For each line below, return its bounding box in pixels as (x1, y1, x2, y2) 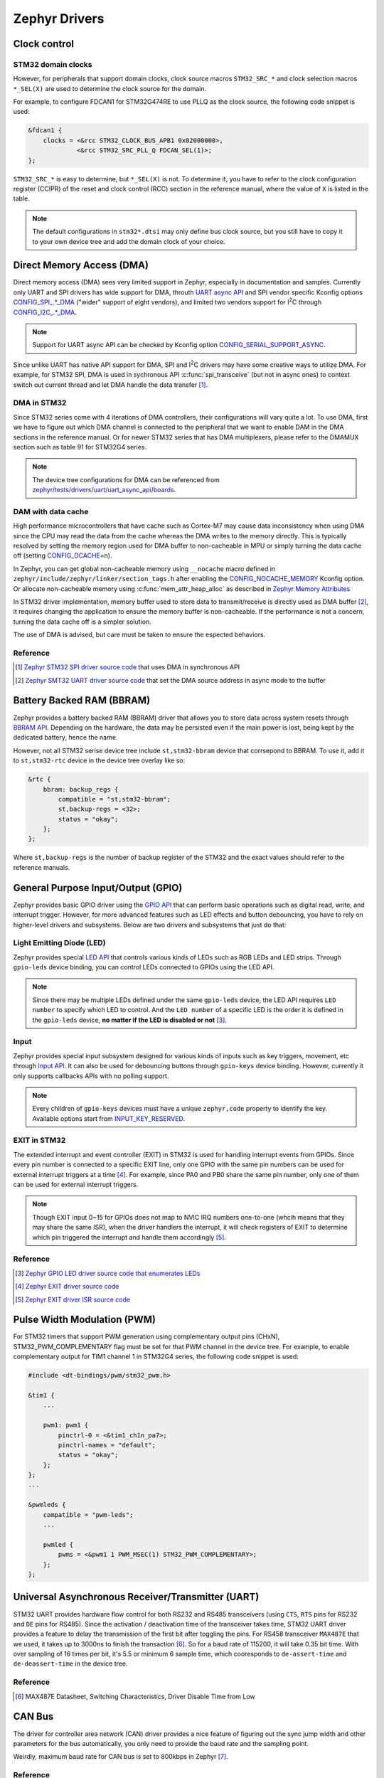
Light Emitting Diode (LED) (13, 938, 106, 948)
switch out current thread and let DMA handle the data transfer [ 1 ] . (13, 380, 208, 389)
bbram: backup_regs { (43, 785, 119, 793)
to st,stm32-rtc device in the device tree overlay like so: (13, 756, 186, 765)
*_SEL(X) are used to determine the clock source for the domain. (13, 84, 207, 92)
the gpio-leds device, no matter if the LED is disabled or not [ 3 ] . (32, 1016, 228, 1024)
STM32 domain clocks (13, 59, 92, 69)
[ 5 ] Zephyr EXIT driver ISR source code (15, 1295, 131, 1304)
